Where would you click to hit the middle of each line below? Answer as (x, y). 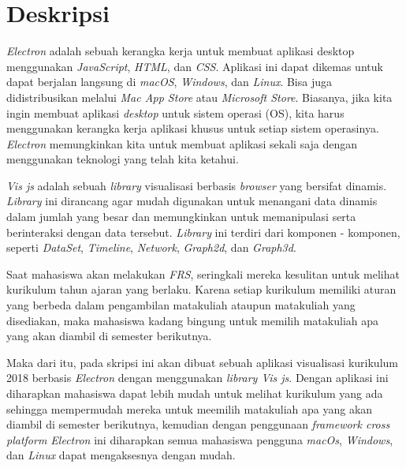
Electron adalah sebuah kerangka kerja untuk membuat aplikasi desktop (181, 51)
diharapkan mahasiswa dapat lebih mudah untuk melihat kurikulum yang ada (195, 393)
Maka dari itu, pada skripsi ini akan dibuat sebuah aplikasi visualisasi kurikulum (202, 362)
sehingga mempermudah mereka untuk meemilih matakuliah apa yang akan (190, 408)
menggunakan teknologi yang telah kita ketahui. (123, 159)
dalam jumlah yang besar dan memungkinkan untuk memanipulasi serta (181, 217)
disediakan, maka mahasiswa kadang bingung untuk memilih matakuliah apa (193, 320)
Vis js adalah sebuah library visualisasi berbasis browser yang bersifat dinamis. (197, 185)
